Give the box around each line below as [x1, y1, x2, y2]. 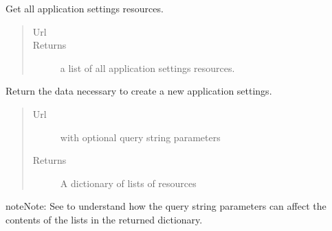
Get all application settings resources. [5, 1, 164, 15]
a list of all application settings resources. [60, 60, 235, 75]
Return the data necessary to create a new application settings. [5, 84, 272, 98]
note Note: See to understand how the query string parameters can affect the [5, 199, 327, 213]
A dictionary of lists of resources [60, 175, 197, 190]
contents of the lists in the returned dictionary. [5, 212, 203, 226]
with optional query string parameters [60, 130, 221, 144]
